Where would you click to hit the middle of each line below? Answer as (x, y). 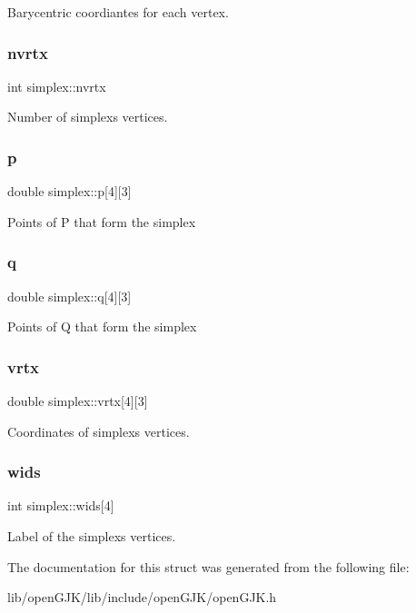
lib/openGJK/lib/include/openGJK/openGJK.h (142, 597)
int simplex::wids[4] (61, 505)
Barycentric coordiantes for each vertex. (118, 12)
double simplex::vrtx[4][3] (78, 401)
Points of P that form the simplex (102, 221)
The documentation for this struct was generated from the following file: (208, 566)
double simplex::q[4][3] (69, 296)
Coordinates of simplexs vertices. (99, 431)
